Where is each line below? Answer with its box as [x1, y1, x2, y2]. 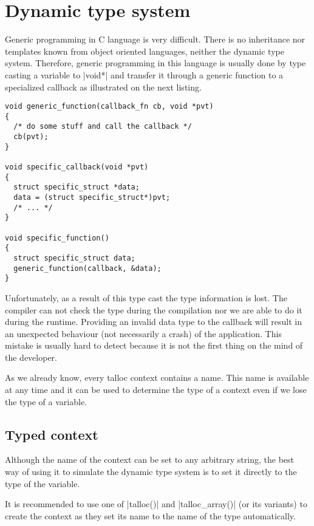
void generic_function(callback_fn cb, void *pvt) [5, 102, 214, 111]
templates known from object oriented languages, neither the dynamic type [5, 44, 284, 57]
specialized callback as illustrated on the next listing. [5, 80, 202, 93]
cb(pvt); [13, 132, 49, 142]
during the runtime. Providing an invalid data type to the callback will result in [5, 315, 302, 328]
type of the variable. [5, 477, 80, 490]
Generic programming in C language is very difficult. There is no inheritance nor [5, 33, 305, 46]
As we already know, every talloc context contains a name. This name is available [5, 371, 309, 384]
